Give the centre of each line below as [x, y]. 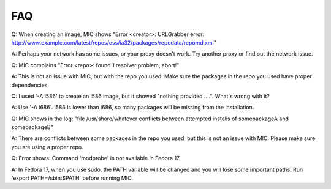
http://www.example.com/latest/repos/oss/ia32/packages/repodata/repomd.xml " [114, 42]
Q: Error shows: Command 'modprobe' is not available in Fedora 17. [96, 158]
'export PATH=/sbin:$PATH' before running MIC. [72, 178]
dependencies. [30, 85]
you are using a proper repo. [48, 147]
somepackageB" [32, 127]
